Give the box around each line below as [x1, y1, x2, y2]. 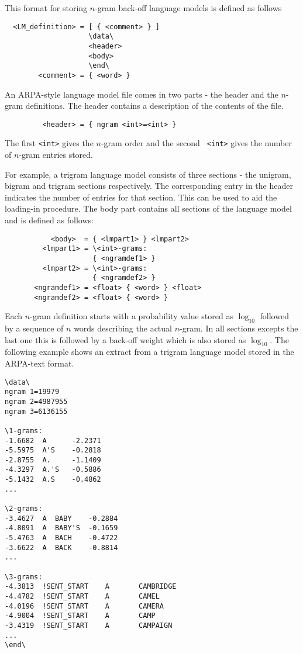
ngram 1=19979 [5, 388, 60, 396]
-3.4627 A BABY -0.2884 [5, 514, 118, 523]
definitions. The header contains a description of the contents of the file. [25, 99, 284, 112]
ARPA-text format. [5, 357, 74, 369]
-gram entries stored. [19, 148, 94, 161]
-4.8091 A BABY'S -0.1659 [5, 524, 118, 533]
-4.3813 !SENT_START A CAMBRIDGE [5, 582, 177, 591]
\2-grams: [5, 505, 43, 513]
